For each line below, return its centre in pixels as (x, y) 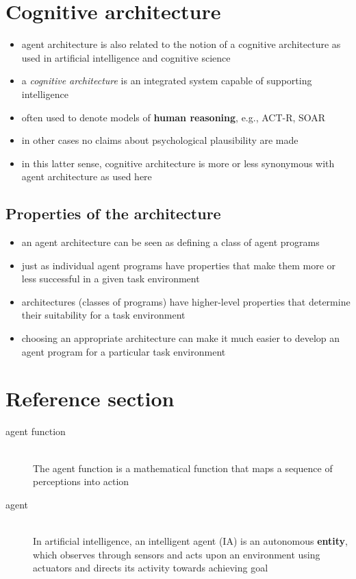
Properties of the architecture (113, 213)
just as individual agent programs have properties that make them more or (179, 265)
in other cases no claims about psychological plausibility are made (160, 140)
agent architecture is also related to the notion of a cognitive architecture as (181, 44)
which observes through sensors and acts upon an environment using (177, 554)
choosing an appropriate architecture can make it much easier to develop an (181, 338)
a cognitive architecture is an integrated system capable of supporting (167, 81)
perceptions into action (81, 481)
